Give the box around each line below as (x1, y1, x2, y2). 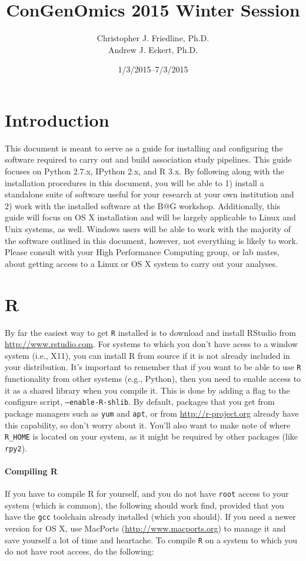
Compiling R (5, 465, 58, 477)
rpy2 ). (5, 441, 27, 454)
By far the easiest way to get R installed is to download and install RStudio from (5, 326, 296, 338)
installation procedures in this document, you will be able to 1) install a (5, 176, 264, 189)
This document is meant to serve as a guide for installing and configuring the (5, 141, 283, 154)
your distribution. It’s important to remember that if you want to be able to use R (5, 361, 301, 373)
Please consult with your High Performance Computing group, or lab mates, (5, 246, 280, 258)
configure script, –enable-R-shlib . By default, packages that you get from (5, 395, 275, 408)
